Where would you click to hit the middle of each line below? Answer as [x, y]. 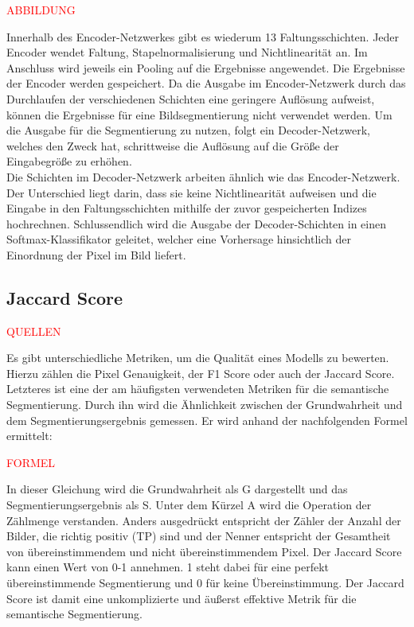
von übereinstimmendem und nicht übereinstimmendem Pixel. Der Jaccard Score [204, 551]
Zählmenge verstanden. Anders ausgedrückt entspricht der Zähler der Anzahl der [204, 520]
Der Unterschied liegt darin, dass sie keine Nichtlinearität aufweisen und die [191, 192]
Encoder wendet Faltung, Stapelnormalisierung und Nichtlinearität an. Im [187, 52]
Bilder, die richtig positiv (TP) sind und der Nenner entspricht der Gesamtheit [199, 536]
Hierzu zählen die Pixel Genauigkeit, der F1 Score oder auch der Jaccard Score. [201, 373]
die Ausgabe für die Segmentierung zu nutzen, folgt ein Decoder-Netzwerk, [188, 130]
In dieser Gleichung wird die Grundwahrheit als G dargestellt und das [177, 489]
